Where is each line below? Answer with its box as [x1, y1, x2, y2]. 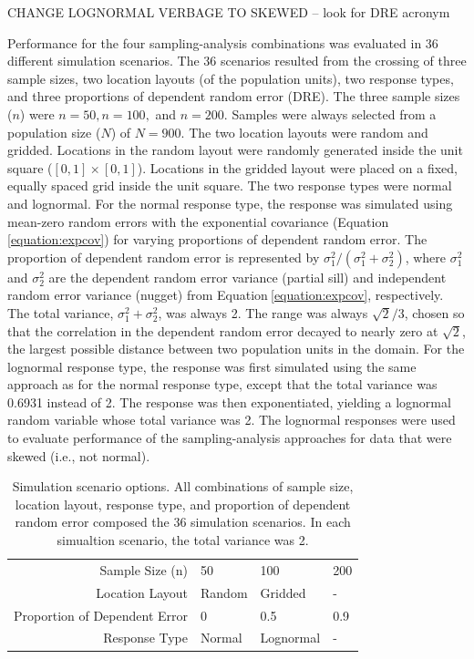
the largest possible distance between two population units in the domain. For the [7, 339, 465, 358]
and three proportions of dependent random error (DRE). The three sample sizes [7, 87, 460, 106]
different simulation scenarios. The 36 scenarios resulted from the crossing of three [7, 51, 467, 70]
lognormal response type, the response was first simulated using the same [7, 356, 417, 376]
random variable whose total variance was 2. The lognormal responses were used [7, 410, 456, 429]
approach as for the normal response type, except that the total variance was [7, 375, 438, 394]
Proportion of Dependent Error [14, 605, 189, 624]
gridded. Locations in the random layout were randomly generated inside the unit [7, 140, 463, 160]
